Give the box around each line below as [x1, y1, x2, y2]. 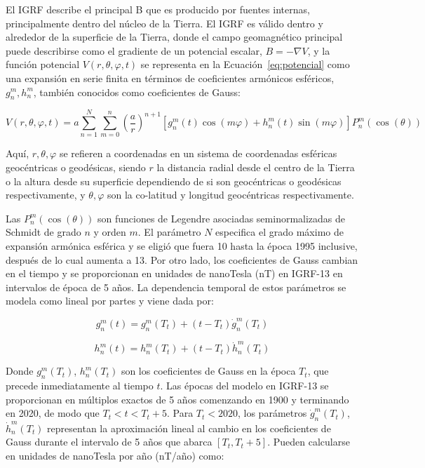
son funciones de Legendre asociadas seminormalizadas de [97, 210, 346, 225]
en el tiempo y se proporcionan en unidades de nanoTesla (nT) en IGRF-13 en [6, 266, 343, 281]
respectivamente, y [6, 187, 86, 202]
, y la [307, 43, 330, 58]
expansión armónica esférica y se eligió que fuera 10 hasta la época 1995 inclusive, [6, 239, 358, 253]
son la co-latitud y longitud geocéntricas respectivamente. [107, 187, 354, 202]
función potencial [6, 57, 80, 72]
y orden [93, 225, 126, 239]
